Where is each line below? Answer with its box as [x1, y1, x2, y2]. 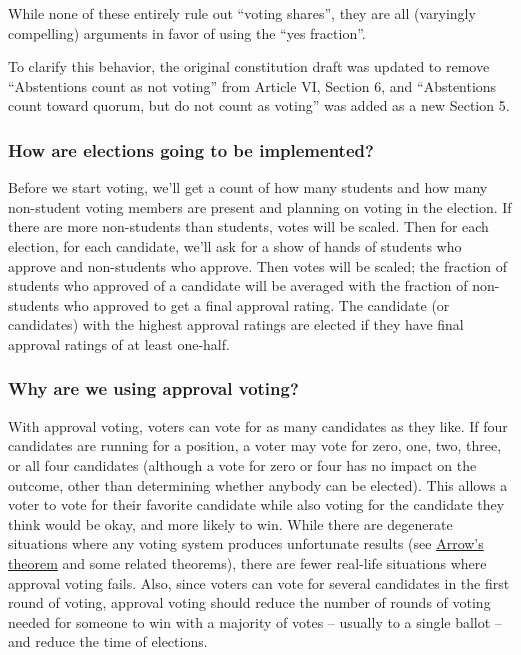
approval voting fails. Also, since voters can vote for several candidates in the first [8, 572, 510, 593]
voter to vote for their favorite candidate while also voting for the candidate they [8, 494, 505, 515]
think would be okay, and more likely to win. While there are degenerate [8, 513, 453, 534]
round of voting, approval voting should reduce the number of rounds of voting [8, 592, 491, 613]
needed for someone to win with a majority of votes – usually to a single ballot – [8, 611, 502, 632]
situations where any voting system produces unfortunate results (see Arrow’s [8, 533, 484, 554]
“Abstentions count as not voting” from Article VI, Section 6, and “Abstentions [8, 75, 497, 96]
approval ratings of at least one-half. [8, 333, 230, 354]
